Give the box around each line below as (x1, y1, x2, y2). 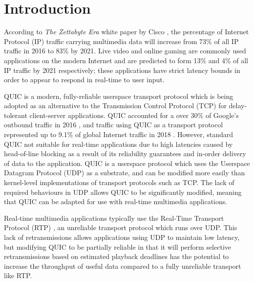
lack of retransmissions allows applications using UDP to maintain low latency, (4, 232, 240, 242)
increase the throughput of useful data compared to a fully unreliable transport (4, 260, 241, 271)
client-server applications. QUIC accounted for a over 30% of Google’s (29, 110, 239, 120)
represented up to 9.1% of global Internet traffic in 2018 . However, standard (4, 129, 233, 140)
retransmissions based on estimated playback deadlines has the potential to (4, 251, 229, 261)
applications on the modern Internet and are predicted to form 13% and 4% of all (4, 55, 249, 65)
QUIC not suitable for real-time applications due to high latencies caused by (4, 139, 233, 149)
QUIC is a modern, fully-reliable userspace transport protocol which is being (4, 91, 233, 101)
